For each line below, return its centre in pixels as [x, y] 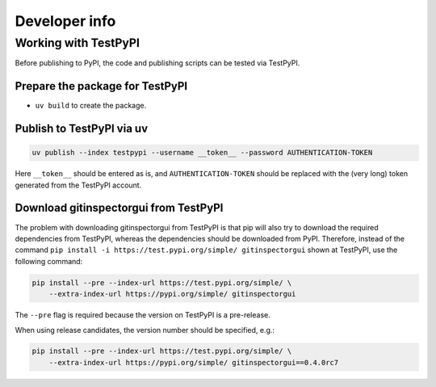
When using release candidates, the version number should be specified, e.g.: [145, 330]
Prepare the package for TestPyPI [101, 86]
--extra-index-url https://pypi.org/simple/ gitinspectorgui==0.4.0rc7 [194, 362]
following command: [49, 261]
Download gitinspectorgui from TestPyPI [119, 208]
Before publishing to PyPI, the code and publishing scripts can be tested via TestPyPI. [157, 63]
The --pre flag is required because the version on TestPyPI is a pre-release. [143, 315]
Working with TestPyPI [78, 43]
